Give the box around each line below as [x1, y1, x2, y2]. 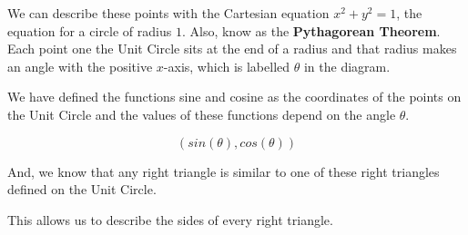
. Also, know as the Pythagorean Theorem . [181, 21, 441, 40]
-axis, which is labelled [163, 56, 290, 75]
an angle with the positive [7, 56, 153, 75]
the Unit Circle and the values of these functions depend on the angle [7, 104, 396, 123]
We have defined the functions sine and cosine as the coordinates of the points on [7, 87, 462, 106]
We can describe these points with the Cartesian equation [7, 4, 330, 22]
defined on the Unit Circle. [7, 180, 157, 199]
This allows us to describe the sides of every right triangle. [7, 210, 333, 229]
